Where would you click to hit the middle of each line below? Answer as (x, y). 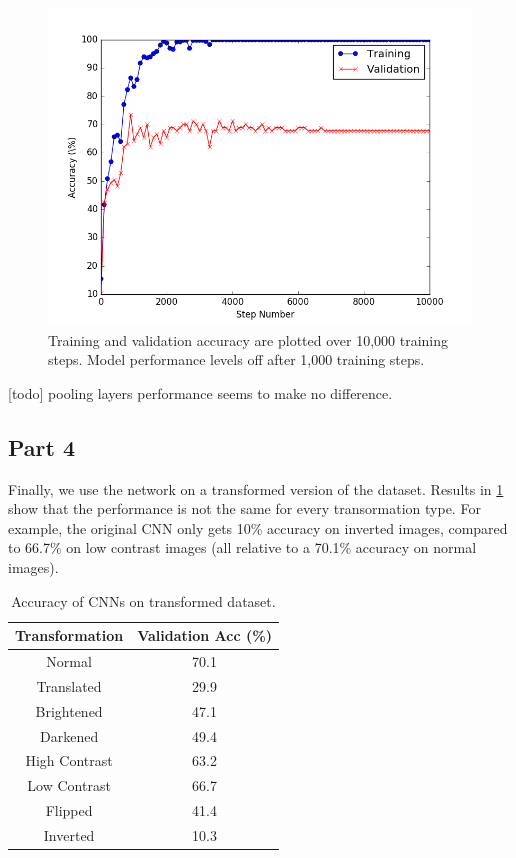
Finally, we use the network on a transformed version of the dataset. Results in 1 (256, 488)
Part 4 (42, 446)
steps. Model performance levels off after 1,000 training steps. (236, 359)
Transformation (69, 635)
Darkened (69, 735)
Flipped (69, 810)
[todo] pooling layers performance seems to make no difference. (200, 392)
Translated (69, 685)
